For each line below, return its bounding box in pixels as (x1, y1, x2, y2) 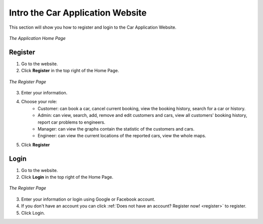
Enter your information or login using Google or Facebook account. (21, 196, 155, 202)
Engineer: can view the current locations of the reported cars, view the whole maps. (38, 133, 207, 139)
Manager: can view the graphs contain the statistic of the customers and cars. (38, 126, 195, 131)
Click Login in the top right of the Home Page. (21, 174, 113, 180)
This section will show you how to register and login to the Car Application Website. (9, 24, 177, 30)
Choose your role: (21, 99, 57, 105)
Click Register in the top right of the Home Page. (21, 68, 119, 74)
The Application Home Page (9, 35, 66, 41)
